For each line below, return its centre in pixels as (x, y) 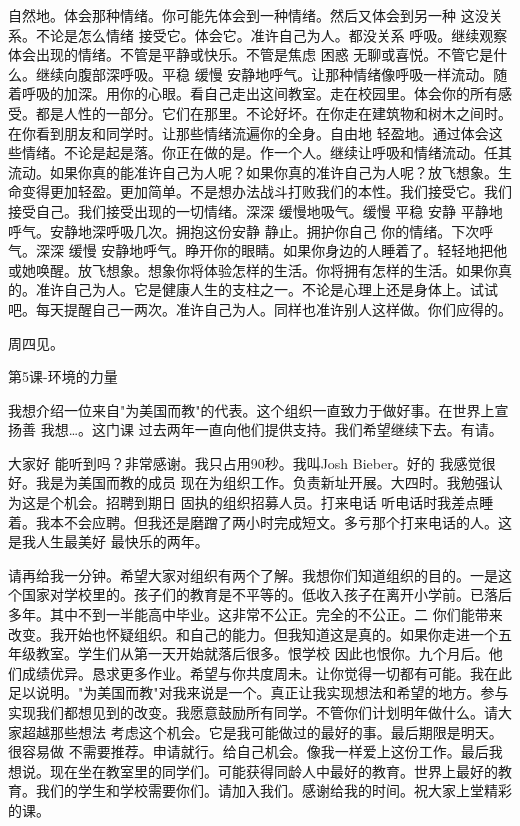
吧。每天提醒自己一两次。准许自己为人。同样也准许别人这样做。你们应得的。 (260, 308)
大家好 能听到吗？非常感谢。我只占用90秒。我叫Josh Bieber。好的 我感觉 (245, 462)
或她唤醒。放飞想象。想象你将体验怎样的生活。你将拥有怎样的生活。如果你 (253, 269)
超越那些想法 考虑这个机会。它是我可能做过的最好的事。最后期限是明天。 (262, 731)
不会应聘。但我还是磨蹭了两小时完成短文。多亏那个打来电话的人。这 (287, 521)
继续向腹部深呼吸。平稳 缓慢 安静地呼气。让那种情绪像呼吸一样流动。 (264, 73)
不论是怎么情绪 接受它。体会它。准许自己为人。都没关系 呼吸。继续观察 (271, 34)
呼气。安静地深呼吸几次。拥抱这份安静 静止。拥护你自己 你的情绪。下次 (244, 230)
